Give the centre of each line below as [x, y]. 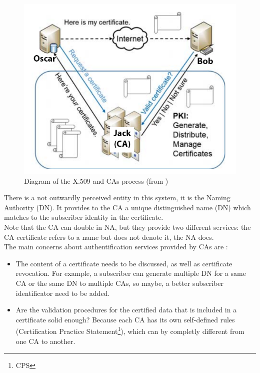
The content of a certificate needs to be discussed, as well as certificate [124, 263]
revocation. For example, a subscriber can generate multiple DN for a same [131, 273]
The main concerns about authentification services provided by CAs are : [116, 247]
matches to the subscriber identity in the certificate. [84, 217]
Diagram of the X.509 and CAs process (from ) [96, 180]
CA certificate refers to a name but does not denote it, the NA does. [109, 237]
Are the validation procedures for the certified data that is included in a [126, 310]
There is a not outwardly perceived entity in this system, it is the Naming [117, 198]
